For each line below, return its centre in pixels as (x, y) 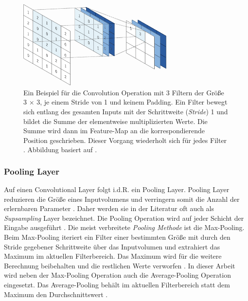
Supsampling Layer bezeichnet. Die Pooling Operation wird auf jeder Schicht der (124, 218)
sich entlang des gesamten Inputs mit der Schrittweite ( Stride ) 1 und (126, 111)
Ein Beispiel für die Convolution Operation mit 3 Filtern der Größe (124, 92)
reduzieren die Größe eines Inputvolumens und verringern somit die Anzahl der (122, 199)
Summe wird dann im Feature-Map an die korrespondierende (114, 131)
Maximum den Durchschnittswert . (56, 294)
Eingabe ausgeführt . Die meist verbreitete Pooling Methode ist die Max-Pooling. (124, 227)
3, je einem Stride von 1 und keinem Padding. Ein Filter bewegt (132, 102)
